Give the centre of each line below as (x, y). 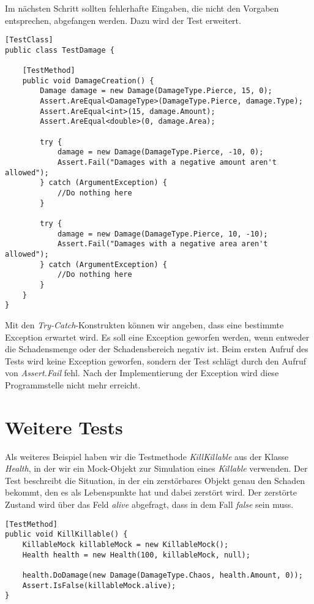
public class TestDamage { (60, 50)
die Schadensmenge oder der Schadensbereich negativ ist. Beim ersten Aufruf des (157, 349)
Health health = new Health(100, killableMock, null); (136, 555)
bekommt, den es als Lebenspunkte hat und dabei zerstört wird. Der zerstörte (151, 492)
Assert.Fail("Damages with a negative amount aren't (167, 163)
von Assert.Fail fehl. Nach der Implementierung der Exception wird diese (142, 373)
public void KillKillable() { (66, 534)
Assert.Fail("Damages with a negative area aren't (163, 244)
